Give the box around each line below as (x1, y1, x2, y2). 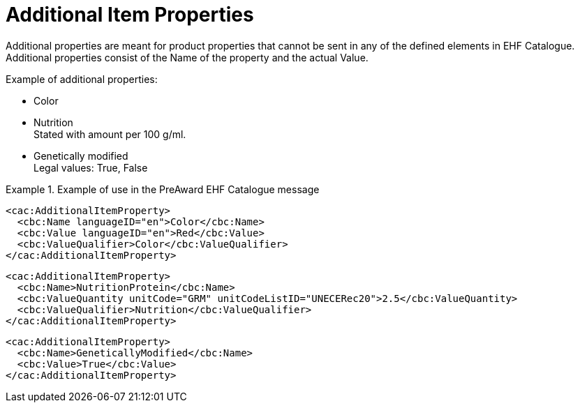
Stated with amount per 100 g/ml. (34, 128, 186, 140)
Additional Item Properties (6, 3, 254, 27)
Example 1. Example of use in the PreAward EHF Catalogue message (6, 183, 320, 195)
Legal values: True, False (34, 161, 148, 174)
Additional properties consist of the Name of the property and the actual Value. (6, 51, 369, 63)
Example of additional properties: (6, 73, 158, 85)
